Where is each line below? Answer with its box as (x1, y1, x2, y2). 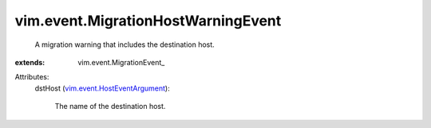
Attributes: (14, 72, 49, 82)
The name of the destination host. (54, 102, 166, 111)
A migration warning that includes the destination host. (34, 40, 215, 49)
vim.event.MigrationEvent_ (77, 57, 165, 67)
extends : (14, 57, 45, 67)
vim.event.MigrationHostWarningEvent (14, 12, 282, 29)
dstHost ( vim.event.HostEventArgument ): (34, 83, 171, 93)
